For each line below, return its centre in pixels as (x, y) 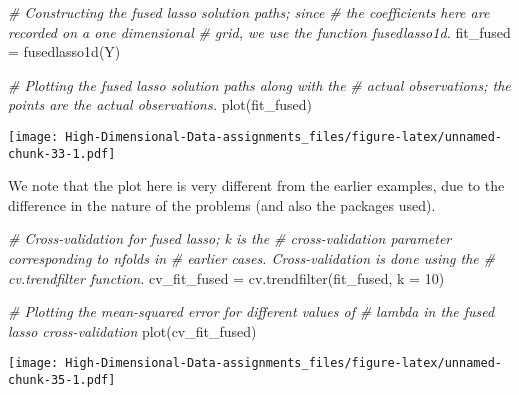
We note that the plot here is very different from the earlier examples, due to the (256, 185)
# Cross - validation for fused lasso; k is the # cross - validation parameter (230, 238)
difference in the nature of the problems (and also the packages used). (222, 204)
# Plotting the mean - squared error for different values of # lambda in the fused (251, 311)
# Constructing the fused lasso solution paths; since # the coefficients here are (249, 12)
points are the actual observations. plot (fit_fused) (160, 104)
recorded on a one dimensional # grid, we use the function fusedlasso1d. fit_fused (259, 31)
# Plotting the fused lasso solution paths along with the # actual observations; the (259, 84)
